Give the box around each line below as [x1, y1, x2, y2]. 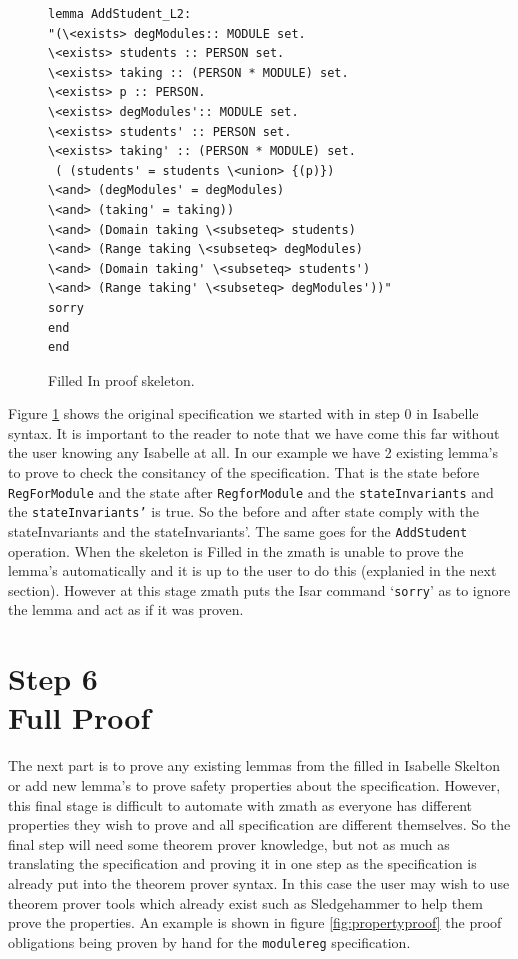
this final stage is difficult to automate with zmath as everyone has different [8, 794, 472, 815]
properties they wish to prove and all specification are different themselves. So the [8, 814, 511, 835]
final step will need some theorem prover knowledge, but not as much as [8, 833, 450, 854]
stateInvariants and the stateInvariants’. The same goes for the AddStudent [8, 520, 468, 541]
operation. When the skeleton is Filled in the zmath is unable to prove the [8, 540, 464, 561]
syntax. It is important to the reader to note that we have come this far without [8, 422, 500, 443]
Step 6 [8, 658, 98, 699]
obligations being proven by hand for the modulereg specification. [8, 931, 411, 952]
